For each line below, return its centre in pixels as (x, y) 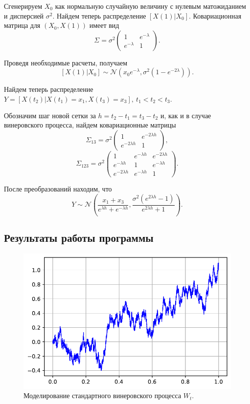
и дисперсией (24, 15)
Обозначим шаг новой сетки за (50, 115)
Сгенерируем (23, 6)
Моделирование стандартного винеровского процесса (102, 395)
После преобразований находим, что (58, 189)
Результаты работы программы (79, 238)
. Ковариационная (215, 15)
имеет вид (104, 25)
